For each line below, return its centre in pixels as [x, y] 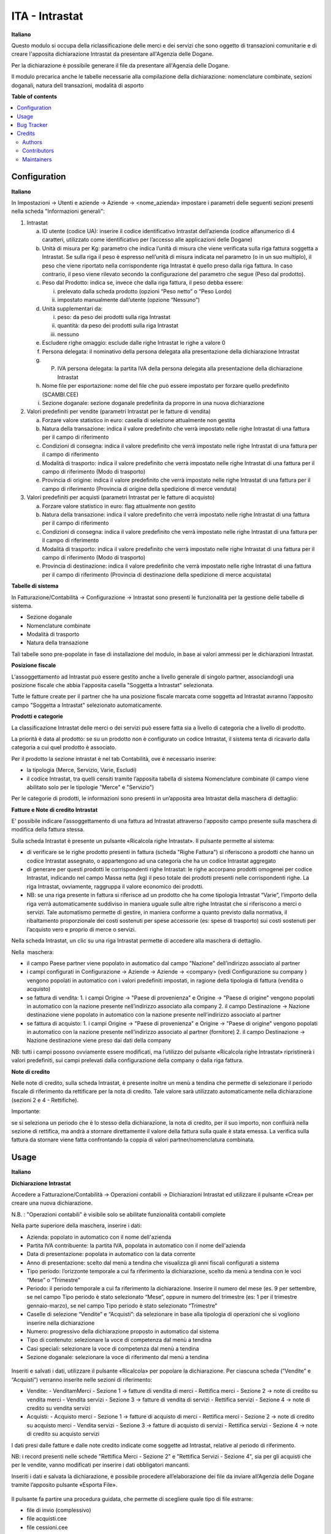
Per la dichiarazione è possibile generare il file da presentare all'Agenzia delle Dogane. [120, 65]
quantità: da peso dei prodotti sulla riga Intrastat [118, 326]
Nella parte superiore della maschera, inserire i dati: [77, 1226]
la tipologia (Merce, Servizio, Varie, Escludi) [82, 770]
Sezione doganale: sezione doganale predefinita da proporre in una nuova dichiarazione [153, 403]
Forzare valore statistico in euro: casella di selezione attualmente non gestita [139, 420]
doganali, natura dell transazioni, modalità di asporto [78, 85]
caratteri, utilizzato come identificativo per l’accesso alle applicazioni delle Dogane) [147, 240]
